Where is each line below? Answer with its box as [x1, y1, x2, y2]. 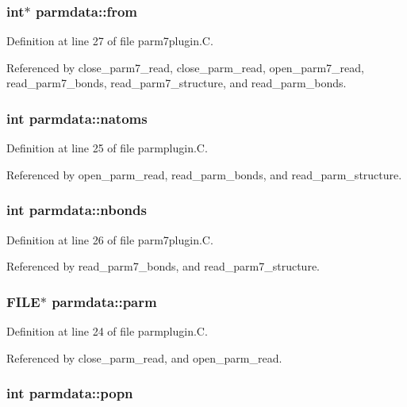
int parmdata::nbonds [6, 200, 147, 220]
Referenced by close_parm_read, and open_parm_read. [6, 349, 282, 366]
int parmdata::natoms [6, 108, 148, 128]
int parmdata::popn [6, 383, 133, 403]
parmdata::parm [52, 291, 157, 311]
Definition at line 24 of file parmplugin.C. [6, 323, 208, 340]
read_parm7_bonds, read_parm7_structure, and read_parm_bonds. [6, 75, 347, 91]
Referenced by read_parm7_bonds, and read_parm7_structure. [6, 258, 320, 275]
